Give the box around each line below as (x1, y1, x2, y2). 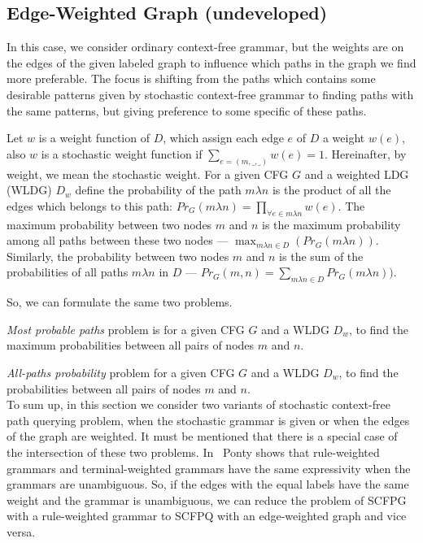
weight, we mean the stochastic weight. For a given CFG (7, 165, 289, 182)
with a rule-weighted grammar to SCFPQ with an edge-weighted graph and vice (7, 507, 407, 524)
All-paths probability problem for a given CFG (7, 363, 235, 380)
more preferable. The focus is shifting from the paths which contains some (7, 70, 376, 87)
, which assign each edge (163, 129, 284, 146)
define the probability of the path (75, 181, 242, 198)
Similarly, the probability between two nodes (7, 247, 229, 264)
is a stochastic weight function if (41, 145, 203, 162)
